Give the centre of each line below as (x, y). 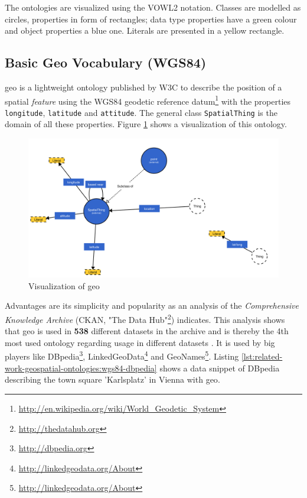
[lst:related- (262, 356)
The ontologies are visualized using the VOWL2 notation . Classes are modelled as (153, 7)
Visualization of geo (64, 285)
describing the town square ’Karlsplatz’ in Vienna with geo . (112, 379)
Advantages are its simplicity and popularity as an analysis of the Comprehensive (152, 305)
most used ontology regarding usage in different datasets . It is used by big (140, 342)
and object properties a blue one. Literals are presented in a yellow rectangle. (145, 30)
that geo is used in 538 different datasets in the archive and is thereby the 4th (147, 331)
